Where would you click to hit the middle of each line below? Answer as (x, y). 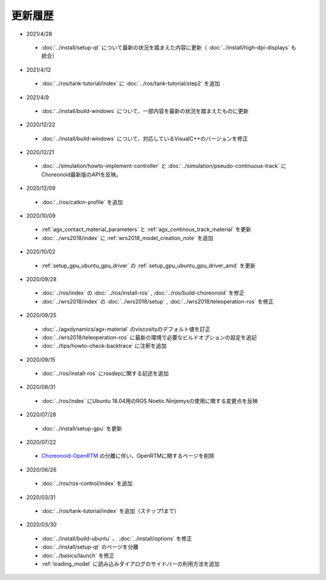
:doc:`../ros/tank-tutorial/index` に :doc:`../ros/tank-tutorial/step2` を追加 (131, 83)
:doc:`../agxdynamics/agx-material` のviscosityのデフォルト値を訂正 (126, 329)
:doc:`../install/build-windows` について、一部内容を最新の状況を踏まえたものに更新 (145, 111)
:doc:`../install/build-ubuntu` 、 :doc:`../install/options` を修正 (117, 538)
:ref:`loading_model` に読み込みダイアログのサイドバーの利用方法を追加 (130, 564)
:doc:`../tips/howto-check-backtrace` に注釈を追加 (104, 346)
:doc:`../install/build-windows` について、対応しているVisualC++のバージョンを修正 (145, 138)
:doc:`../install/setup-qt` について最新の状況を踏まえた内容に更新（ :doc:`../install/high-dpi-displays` (165, 47)
